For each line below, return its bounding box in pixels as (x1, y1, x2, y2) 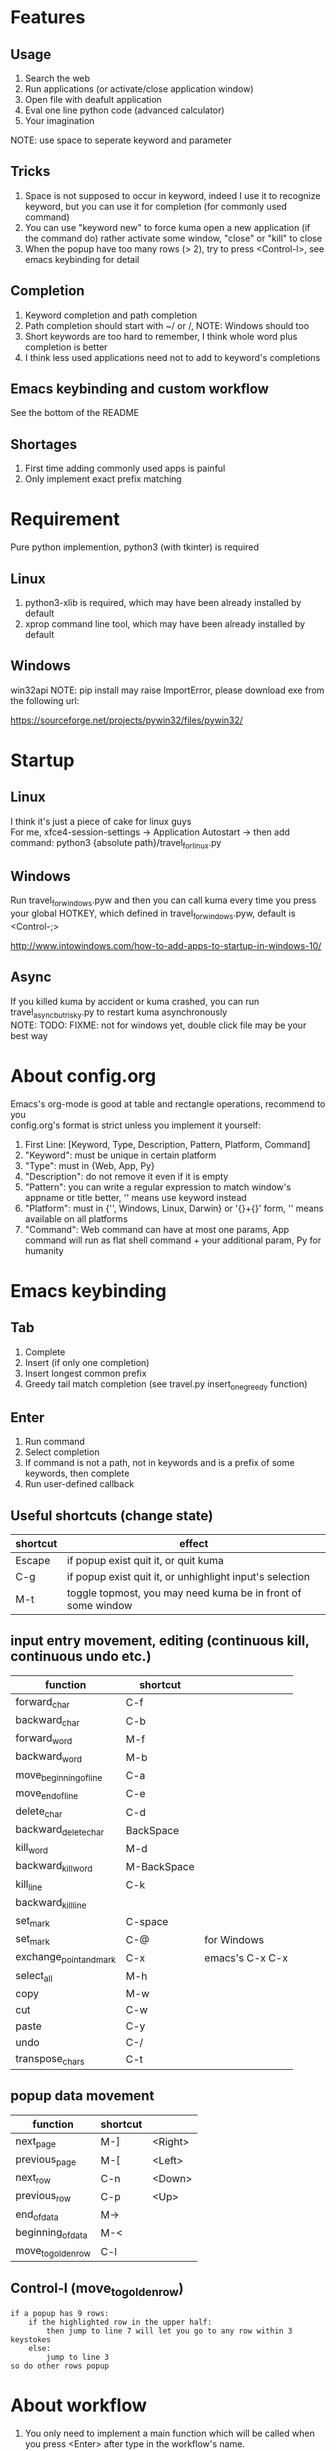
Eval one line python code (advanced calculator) (24, 104, 225, 116)
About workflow (10, 2394, 148, 2417)
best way (10, 1029, 48, 1041)
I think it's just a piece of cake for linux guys (10, 815, 192, 827)
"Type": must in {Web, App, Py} (24, 1159, 155, 1171)
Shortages (10, 436, 78, 453)
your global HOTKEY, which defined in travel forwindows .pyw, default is (10, 907, 296, 922)
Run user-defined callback (24, 1478, 135, 1490)
